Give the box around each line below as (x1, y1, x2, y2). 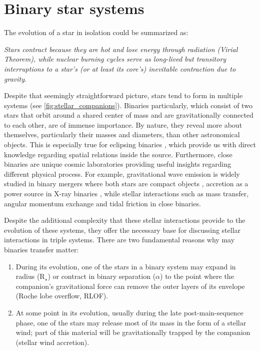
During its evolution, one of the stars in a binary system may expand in (15, 261, 236, 271)
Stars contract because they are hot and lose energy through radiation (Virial (4, 44, 238, 54)
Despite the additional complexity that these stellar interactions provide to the (4, 215, 245, 225)
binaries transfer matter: (4, 244, 79, 254)
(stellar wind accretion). (15, 336, 89, 347)
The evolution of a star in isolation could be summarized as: (4, 27, 188, 38)
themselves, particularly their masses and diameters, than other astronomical (4, 129, 240, 140)
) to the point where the (160, 271, 234, 281)
